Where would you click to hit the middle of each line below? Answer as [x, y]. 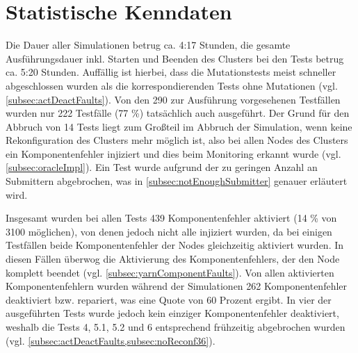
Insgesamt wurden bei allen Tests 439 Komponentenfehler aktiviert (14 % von [171, 218]
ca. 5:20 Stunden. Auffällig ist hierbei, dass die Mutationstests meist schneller [171, 72]
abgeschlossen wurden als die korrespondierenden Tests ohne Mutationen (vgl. [172, 85]
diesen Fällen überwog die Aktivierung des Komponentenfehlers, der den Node [173, 259]
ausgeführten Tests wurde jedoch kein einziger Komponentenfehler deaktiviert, [172, 313]
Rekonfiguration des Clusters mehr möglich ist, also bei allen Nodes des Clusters [177, 140]
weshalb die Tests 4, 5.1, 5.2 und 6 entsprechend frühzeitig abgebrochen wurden [176, 327]
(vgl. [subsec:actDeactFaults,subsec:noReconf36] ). [111, 340]
